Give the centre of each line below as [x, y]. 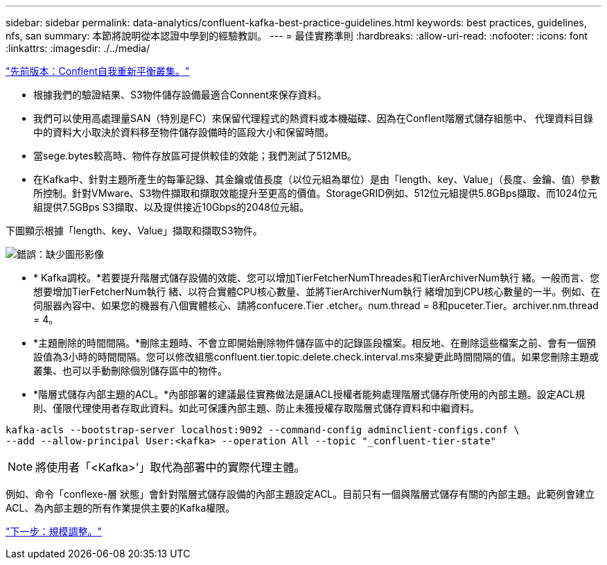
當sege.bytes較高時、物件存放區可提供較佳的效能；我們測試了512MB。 [195, 156]
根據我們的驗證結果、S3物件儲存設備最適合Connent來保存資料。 [180, 95]
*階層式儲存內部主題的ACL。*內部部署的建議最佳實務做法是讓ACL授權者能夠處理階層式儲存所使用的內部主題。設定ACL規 [309, 394]
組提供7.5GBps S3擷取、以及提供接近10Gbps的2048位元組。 [171, 207]
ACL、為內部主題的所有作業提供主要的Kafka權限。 [121, 508]
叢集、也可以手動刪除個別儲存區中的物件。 [130, 371]
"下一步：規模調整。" [54, 531]
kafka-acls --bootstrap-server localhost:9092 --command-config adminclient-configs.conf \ [263, 430]
